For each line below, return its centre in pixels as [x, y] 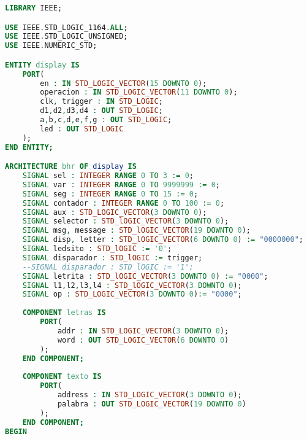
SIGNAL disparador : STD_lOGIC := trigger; [112, 258]
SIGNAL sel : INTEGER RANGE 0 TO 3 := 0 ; [108, 176]
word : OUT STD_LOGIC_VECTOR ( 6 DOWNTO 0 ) [143, 340]
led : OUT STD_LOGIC [82, 129]
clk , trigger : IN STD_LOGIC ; [101, 102]
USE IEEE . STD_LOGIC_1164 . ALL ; [66, 27]
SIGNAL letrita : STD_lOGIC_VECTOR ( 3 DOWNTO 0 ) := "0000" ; [145, 276]
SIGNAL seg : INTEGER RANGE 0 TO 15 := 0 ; [110, 194]
